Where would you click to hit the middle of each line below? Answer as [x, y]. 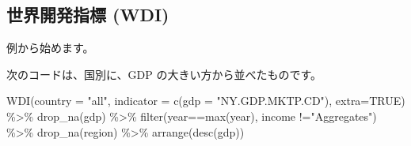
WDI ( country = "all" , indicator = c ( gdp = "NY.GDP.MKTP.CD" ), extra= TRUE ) [206, 101]
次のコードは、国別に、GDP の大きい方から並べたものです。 [164, 74]
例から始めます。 [50, 48]
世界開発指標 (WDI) [88, 15]
